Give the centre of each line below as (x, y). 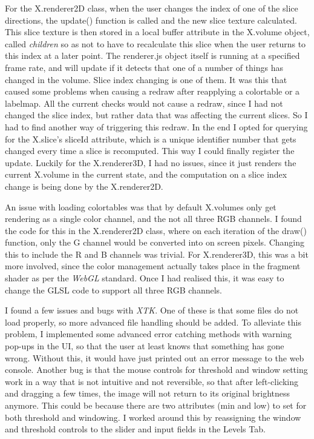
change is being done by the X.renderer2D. (84, 186)
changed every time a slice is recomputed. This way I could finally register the (150, 151)
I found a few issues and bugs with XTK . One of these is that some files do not (152, 310)
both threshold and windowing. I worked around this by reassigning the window (153, 417)
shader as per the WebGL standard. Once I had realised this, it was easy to (145, 278)
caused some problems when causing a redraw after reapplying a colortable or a (152, 91)
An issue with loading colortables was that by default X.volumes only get (141, 206)
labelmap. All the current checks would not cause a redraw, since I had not (144, 103)
